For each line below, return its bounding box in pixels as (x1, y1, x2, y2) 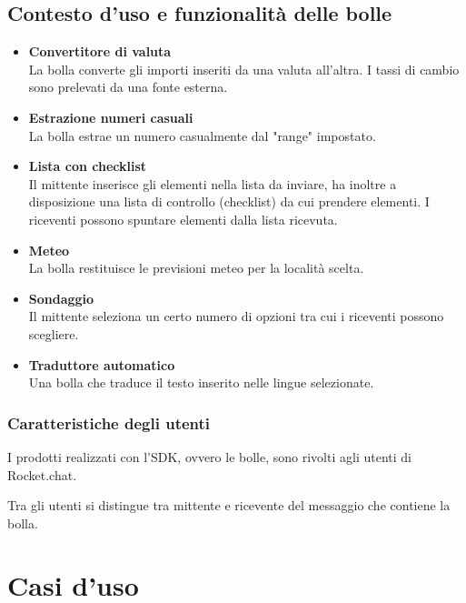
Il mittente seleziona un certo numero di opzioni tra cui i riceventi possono (28, 307, 444, 326)
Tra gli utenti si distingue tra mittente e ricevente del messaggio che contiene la (7, 496, 451, 515)
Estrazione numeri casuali (28, 107, 193, 126)
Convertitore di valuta (28, 42, 172, 61)
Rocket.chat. (7, 465, 77, 484)
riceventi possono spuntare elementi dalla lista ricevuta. (28, 209, 338, 228)
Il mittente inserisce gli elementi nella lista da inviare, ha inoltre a (28, 174, 397, 193)
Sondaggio (28, 288, 94, 307)
